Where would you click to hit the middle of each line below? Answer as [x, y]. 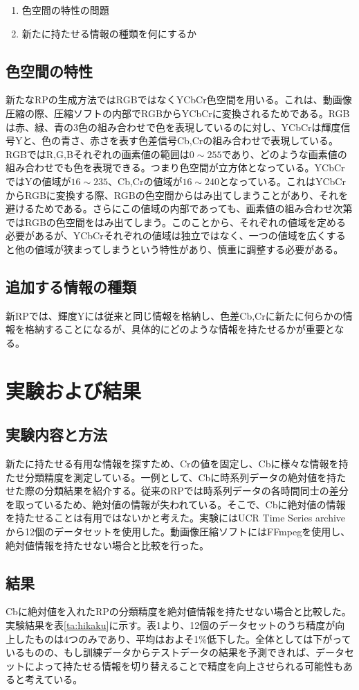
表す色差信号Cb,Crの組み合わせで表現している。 [228, 140]
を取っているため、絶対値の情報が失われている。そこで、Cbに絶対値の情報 [176, 504]
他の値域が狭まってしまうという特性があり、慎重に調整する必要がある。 [179, 249]
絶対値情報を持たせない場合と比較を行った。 [107, 545]
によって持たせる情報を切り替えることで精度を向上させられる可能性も [184, 665]
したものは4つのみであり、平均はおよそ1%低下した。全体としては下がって [183, 638]
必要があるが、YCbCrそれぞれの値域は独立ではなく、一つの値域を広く [166, 235]
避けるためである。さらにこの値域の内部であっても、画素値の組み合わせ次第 [179, 208]
